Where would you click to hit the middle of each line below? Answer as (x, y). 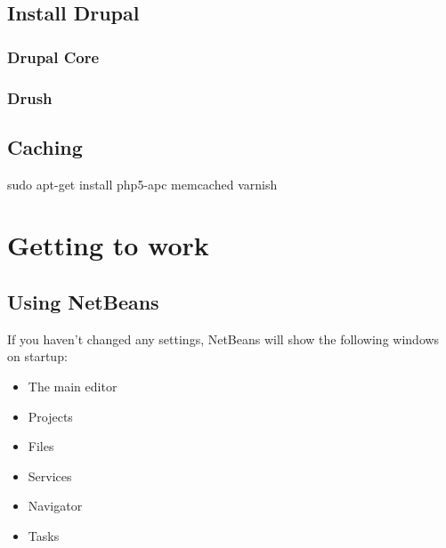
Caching (45, 146)
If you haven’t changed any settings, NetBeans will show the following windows (223, 338)
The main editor (73, 387)
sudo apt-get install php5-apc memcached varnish (142, 184)
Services (50, 475)
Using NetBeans (83, 302)
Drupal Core (53, 56)
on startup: (37, 356)
